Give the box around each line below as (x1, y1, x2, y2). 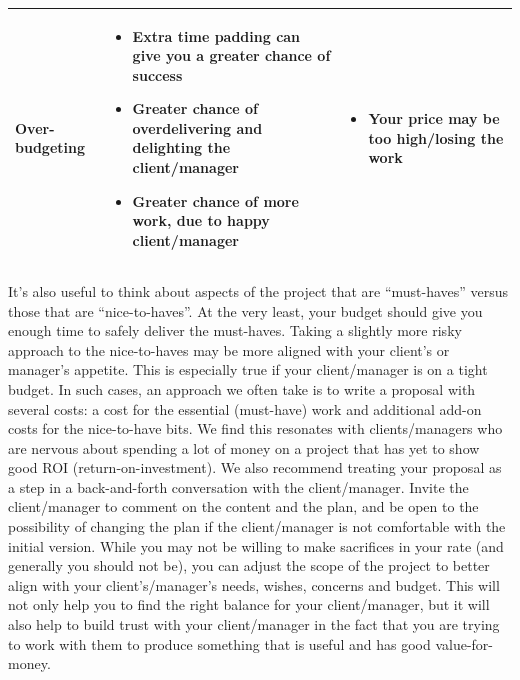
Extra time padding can (132, 25, 301, 46)
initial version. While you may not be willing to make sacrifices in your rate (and (8, 535, 504, 556)
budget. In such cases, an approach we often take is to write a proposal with (8, 378, 476, 399)
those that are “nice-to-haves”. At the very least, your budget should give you (8, 300, 483, 321)
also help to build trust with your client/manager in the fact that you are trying (8, 614, 500, 635)
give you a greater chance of (132, 45, 331, 66)
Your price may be (368, 108, 500, 129)
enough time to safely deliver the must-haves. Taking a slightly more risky (8, 320, 462, 341)
